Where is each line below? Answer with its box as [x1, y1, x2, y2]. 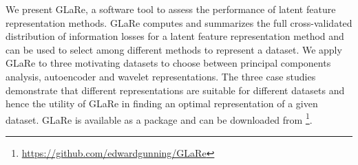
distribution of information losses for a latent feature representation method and [6, 29, 344, 43]
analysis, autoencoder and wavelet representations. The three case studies [6, 69, 316, 83]
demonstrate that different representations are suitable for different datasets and [6, 82, 345, 97]
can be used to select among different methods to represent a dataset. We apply [6, 42, 342, 56]
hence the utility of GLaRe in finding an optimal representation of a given [6, 96, 318, 111]
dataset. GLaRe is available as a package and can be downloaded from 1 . [6, 110, 313, 126]
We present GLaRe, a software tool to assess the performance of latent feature [6, 2, 336, 16]
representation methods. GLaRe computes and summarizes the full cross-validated [6, 15, 352, 30]
